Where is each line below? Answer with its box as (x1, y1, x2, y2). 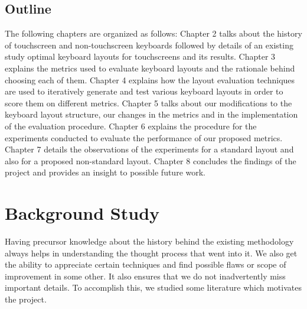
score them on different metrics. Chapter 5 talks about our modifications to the (5, 96, 292, 109)
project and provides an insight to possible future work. (5, 166, 206, 178)
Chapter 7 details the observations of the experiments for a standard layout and (5, 143, 294, 155)
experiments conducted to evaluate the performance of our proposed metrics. (5, 131, 283, 144)
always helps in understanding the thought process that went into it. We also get (5, 246, 298, 259)
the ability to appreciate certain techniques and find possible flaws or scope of (5, 258, 286, 271)
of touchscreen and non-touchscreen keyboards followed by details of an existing (5, 38, 293, 51)
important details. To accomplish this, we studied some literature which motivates (5, 281, 302, 294)
